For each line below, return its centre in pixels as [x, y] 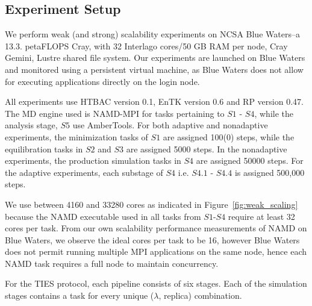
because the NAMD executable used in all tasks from [103, 216]
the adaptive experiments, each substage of [84, 172]
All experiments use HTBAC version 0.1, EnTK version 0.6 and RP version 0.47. [154, 101]
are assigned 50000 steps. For [250, 161]
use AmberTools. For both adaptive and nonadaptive [170, 125]
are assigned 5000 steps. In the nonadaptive [207, 148]
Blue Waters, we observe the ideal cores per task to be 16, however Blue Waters [152, 239]
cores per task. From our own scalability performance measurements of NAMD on [156, 228]
